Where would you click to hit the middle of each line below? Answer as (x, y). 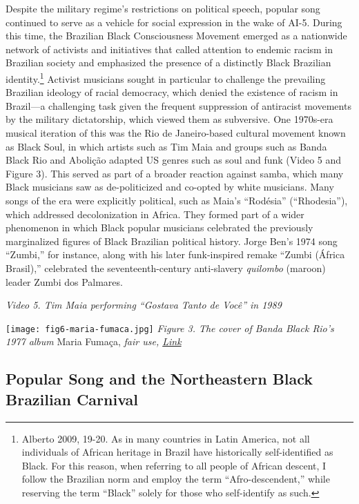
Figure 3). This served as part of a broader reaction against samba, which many (175, 173)
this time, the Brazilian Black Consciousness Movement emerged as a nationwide (176, 36)
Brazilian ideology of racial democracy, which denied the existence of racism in (172, 92)
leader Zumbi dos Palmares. (64, 281)
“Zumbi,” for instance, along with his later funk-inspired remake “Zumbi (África (175, 254)
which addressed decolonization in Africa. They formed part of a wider (155, 214)
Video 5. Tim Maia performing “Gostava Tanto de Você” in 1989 (144, 305)
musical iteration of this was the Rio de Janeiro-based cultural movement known (176, 133)
